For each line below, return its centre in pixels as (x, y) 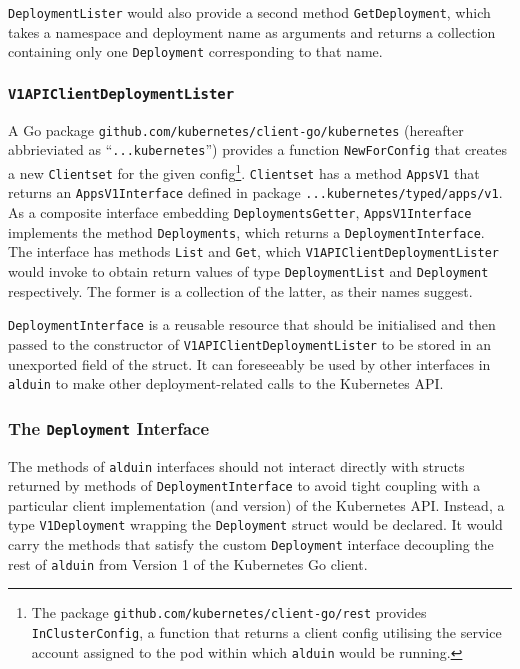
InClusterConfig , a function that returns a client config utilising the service (266, 632)
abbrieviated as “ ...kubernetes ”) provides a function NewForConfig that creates (258, 149)
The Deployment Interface (109, 427)
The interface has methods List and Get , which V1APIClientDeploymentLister (253, 251)
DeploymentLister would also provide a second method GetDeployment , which (249, 12)
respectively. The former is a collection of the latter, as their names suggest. (240, 290)
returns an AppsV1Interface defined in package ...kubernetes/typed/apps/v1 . (255, 192)
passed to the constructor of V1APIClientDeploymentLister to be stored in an (250, 343)
